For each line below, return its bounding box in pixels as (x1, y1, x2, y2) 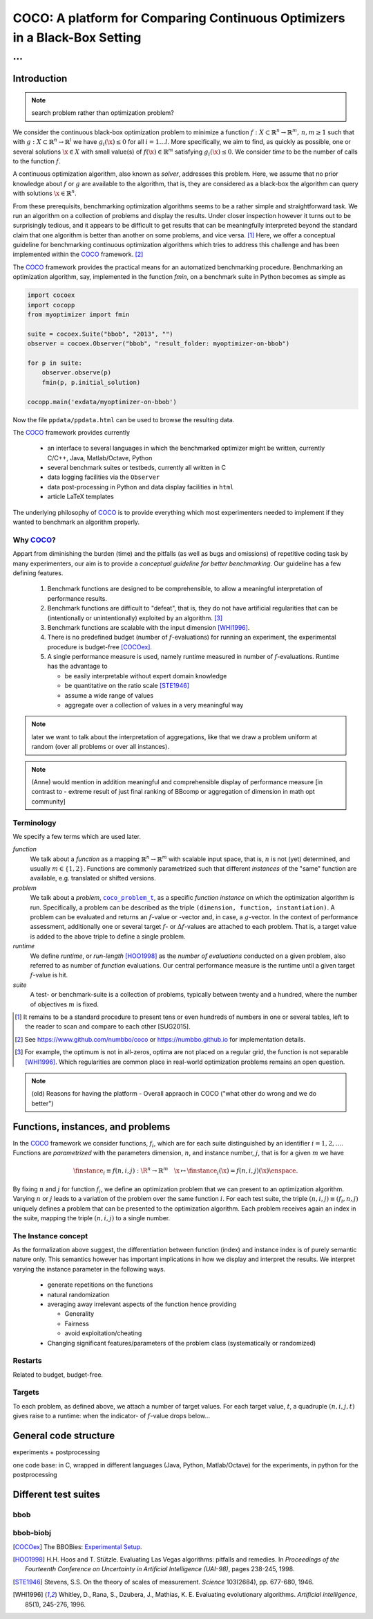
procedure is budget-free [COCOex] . (47, 642, 152, 651)
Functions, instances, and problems (12, 1121, 171, 1132)
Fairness (64, 1319, 89, 1328)
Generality (64, 1310, 95, 1318)
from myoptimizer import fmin (27, 311, 130, 318)
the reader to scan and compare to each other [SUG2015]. (25, 1022, 191, 1031)
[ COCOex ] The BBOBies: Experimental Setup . (12, 1542, 142, 1550)
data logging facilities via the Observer (47, 473, 160, 481)
